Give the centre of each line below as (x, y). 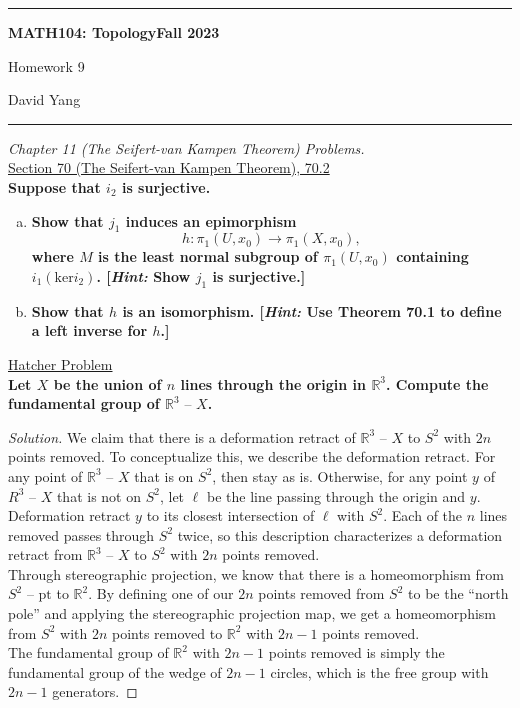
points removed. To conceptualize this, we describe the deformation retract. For (252, 456)
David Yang (44, 99)
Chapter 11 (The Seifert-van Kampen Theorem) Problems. (186, 147)
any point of (45, 475)
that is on (164, 475)
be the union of (107, 383)
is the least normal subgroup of (208, 256)
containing (432, 256)
